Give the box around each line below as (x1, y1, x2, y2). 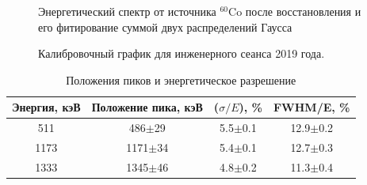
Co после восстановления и (228, 3, 361, 19)
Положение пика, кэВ (91, 99, 203, 115)
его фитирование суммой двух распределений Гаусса (38, 18, 292, 35)
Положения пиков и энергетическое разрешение (66, 71, 296, 88)
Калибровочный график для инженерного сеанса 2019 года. (38, 45, 325, 62)
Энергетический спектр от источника (38, 3, 216, 19)
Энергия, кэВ (12, 99, 81, 115)
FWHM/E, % (273, 99, 350, 115)
